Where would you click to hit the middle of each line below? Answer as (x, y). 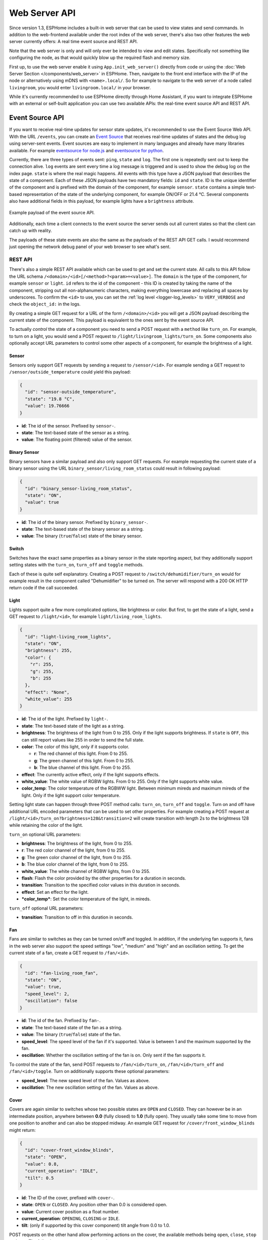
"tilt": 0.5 (39, 1178)
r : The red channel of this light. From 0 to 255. (81, 753)
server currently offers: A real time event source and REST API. (74, 42)
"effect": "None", (47, 692)
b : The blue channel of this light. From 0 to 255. (82, 768)
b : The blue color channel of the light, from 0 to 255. (75, 864)
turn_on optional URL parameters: (45, 834)
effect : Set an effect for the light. (55, 892)
